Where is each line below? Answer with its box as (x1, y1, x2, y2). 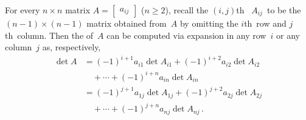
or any (276, 28, 300, 41)
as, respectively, (42, 41, 101, 53)
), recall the (165, 4, 209, 16)
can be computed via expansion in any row (106, 28, 266, 41)
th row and (244, 17, 287, 29)
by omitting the (179, 17, 238, 29)
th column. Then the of (5, 28, 94, 41)
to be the (266, 4, 301, 16)
